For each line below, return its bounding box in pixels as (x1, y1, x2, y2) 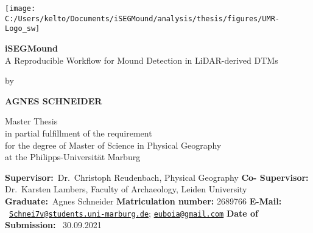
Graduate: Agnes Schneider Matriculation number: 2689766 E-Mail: (5, 194, 282, 207)
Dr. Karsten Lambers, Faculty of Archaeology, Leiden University (5, 183, 247, 195)
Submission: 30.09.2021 (5, 218, 102, 231)
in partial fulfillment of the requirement (5, 126, 152, 139)
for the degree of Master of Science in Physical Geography (5, 138, 222, 151)
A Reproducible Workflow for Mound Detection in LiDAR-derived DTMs (5, 53, 278, 66)
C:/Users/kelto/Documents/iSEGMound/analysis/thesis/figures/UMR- (5, 14, 280, 23)
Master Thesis (5, 115, 58, 127)
